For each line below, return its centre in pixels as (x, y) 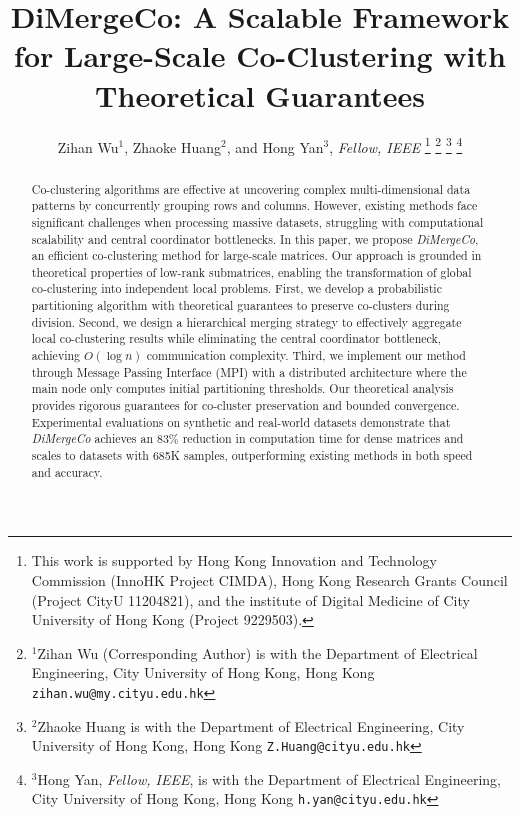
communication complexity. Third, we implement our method (306, 355)
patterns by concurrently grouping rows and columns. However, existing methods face (254, 205)
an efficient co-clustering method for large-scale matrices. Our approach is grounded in (256, 255)
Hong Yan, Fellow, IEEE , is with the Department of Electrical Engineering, (269, 778)
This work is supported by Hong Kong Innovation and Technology (234, 560)
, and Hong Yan (275, 146)
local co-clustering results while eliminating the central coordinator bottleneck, (236, 338)
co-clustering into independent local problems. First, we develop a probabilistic (236, 288)
